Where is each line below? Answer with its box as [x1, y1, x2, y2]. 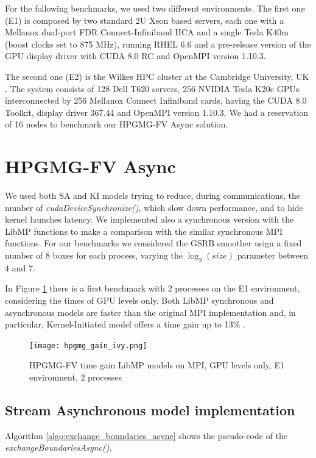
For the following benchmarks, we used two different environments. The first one [5, 2, 305, 14]
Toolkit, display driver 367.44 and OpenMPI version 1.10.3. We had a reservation [5, 106, 309, 118]
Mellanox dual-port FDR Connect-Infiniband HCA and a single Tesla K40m [5, 26, 289, 38]
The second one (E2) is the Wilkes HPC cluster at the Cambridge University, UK [5, 70, 309, 82]
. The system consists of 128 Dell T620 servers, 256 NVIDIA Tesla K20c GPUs [5, 82, 300, 95]
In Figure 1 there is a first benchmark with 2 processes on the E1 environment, [5, 282, 300, 295]
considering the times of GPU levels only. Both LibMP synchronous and [5, 294, 274, 307]
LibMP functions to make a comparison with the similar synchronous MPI [5, 224, 283, 237]
